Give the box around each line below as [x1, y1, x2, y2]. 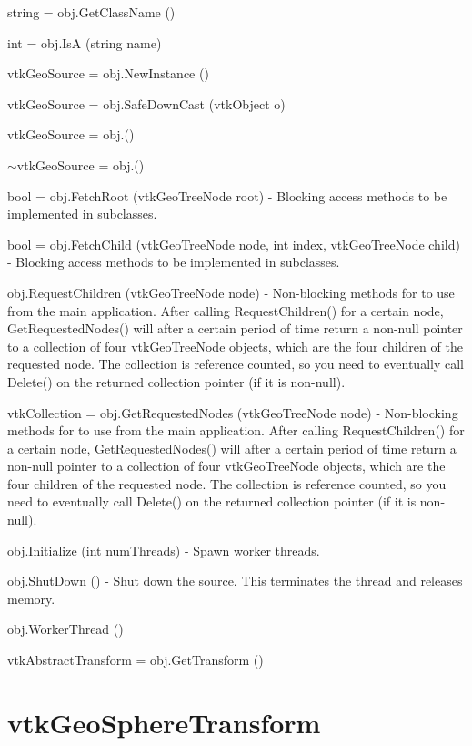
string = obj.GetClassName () [7, 3, 176, 21]
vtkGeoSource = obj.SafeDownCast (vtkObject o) [7, 94, 286, 113]
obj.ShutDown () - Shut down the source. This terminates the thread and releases [7, 571, 463, 590]
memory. [7, 588, 55, 608]
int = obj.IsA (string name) [7, 33, 162, 52]
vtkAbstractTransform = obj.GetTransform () [7, 650, 264, 669]
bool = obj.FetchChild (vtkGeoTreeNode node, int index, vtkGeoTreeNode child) [7, 234, 460, 253]
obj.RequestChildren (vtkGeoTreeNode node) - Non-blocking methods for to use [7, 282, 455, 301]
